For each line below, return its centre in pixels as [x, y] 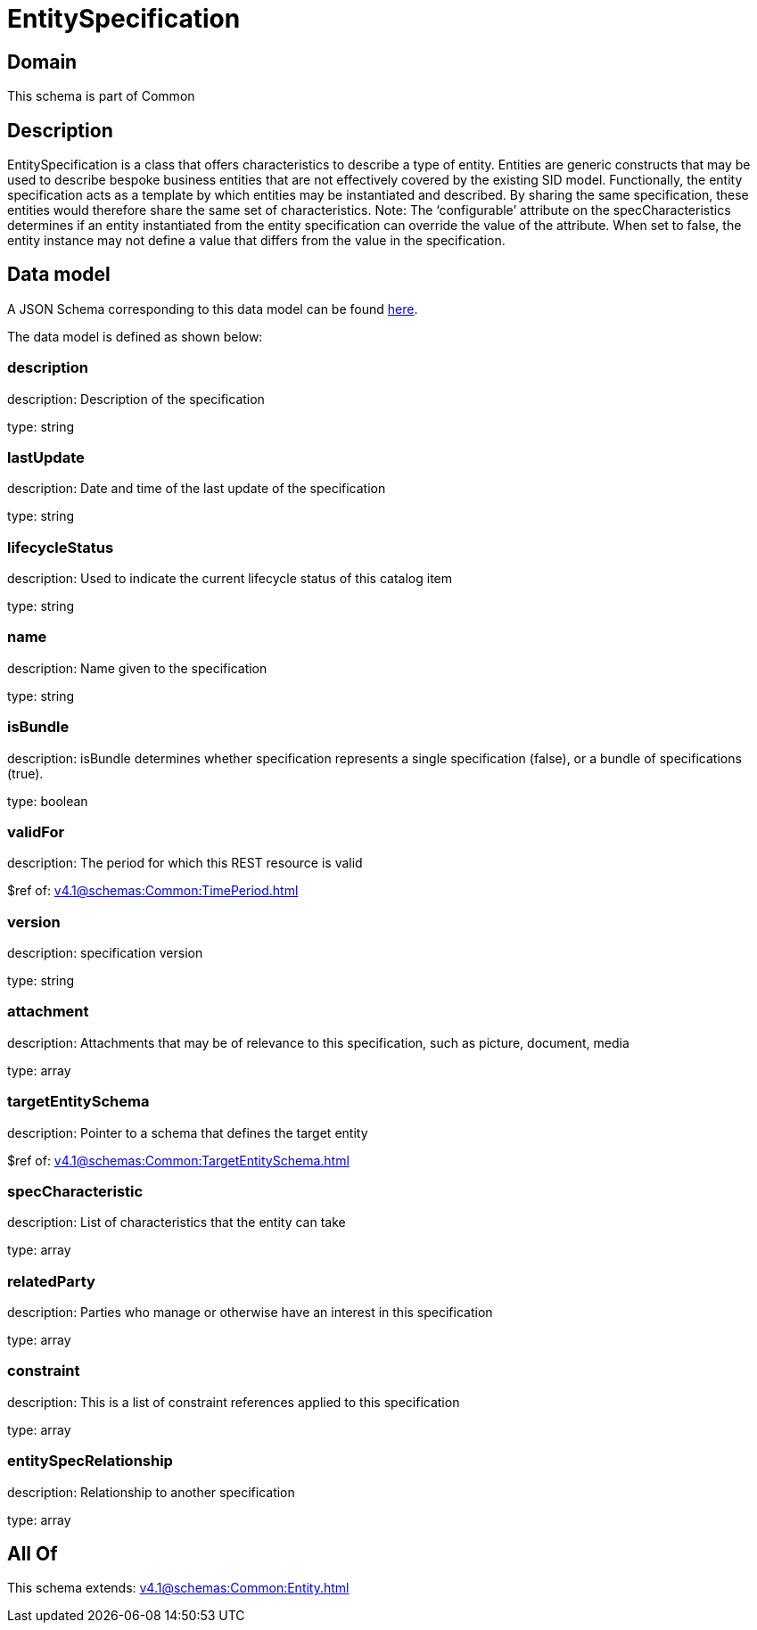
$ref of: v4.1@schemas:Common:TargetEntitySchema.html [178, 1160]
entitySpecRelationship [90, 1461]
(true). [25, 773]
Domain [42, 62]
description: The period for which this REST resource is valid [185, 863]
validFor [36, 831]
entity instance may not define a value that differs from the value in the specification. [256, 241]
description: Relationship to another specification [151, 1492]
